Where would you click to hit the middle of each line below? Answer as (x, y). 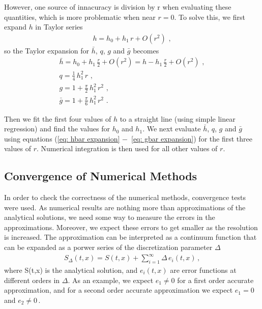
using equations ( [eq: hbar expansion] (62, 138)
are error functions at (203, 270)
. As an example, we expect (111, 280)
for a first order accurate (215, 280)
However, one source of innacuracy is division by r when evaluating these (118, 7)
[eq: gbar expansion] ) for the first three (192, 138)
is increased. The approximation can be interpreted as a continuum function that (130, 237)
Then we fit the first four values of (58, 118)
